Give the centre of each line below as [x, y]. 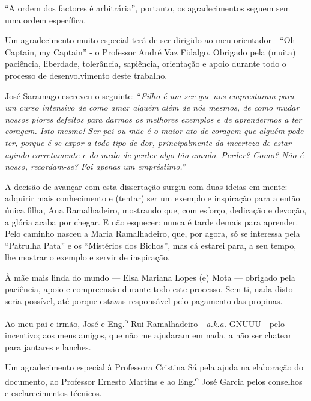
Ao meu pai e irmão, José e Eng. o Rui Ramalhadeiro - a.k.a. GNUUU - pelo [145, 322]
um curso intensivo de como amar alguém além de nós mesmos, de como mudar [152, 107]
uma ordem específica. [46, 20]
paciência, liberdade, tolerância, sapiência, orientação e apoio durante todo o [146, 63]
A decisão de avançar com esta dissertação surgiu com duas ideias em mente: [146, 186]
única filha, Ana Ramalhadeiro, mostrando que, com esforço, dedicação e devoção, [156, 210]
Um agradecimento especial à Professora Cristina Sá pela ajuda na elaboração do [154, 367]
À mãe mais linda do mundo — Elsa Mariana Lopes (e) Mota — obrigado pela [150, 277]
